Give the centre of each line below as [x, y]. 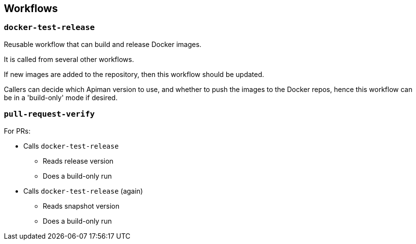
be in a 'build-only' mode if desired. [61, 97]
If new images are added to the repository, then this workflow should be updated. [134, 74]
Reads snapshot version [81, 206]
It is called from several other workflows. [69, 59]
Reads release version [78, 161]
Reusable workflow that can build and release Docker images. [103, 44]
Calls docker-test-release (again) [83, 191]
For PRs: [17, 131]
